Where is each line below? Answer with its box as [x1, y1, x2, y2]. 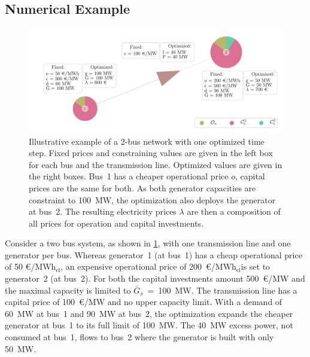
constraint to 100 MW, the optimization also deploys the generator [29, 193, 276, 206]
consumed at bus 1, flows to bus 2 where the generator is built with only [5, 331, 274, 343]
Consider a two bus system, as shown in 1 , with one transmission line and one [5, 237, 291, 249]
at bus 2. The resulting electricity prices [29, 205, 177, 218]
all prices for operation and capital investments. [29, 216, 204, 229]
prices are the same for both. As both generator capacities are [29, 181, 256, 194]
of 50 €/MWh [5, 260, 56, 273]
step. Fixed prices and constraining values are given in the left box [29, 147, 273, 159]
